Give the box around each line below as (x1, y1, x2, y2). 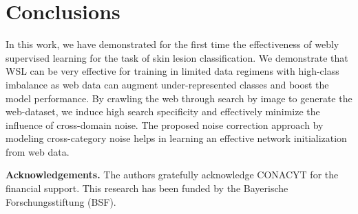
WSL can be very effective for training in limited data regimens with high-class (6, 64, 339, 78)
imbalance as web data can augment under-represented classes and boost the (6, 77, 329, 91)
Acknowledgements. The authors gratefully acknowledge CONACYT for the (6, 167, 339, 182)
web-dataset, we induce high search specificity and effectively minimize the (6, 104, 320, 119)
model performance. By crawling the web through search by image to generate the (6, 91, 352, 105)
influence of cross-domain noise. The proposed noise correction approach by (6, 117, 324, 132)
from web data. (6, 144, 70, 158)
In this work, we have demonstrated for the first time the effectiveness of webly (6, 37, 339, 51)
